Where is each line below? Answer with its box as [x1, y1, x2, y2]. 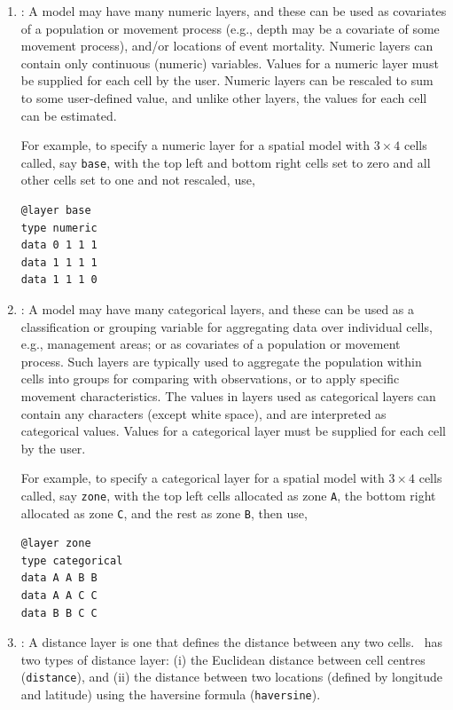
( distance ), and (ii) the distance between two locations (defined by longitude [20, 667, 442, 686]
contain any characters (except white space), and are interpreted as [20, 404, 387, 422]
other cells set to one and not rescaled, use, [20, 170, 255, 189]
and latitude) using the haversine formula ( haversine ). [20, 685, 321, 704]
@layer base [20, 204, 91, 217]
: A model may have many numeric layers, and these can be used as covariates [20, 2, 447, 20]
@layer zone [20, 537, 91, 550]
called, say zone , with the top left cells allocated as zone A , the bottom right [20, 485, 436, 504]
